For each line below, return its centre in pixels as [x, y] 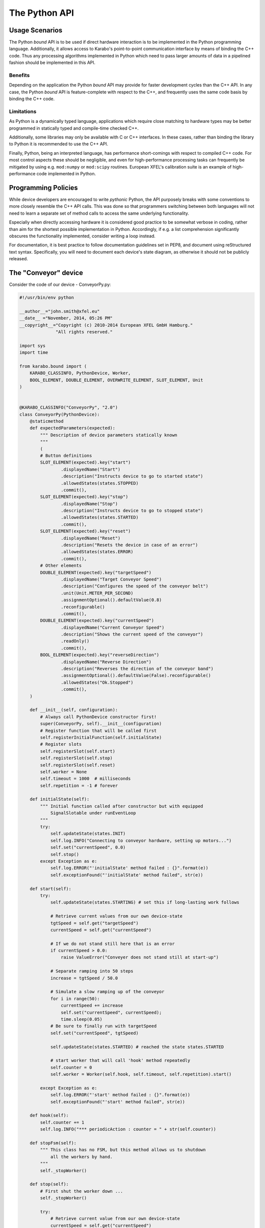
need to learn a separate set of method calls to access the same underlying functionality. [99, 213]
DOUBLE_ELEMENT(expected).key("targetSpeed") [96, 572]
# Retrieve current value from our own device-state [115, 1219]
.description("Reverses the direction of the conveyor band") [137, 669]
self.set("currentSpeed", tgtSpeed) [94, 1033]
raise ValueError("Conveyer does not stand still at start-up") [140, 957]
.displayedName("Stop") [89, 504]
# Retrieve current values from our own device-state [116, 916]
